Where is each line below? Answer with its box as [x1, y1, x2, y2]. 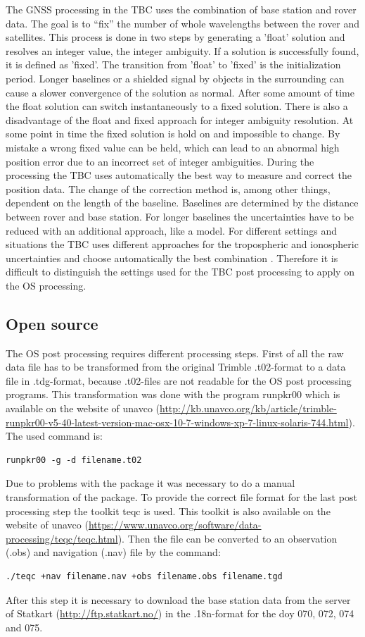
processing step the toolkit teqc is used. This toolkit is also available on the [6, 503, 331, 518]
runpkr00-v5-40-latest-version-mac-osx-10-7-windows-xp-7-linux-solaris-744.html [6, 414, 349, 429]
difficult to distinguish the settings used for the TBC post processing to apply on [6, 264, 354, 279]
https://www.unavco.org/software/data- [88, 517, 262, 532]
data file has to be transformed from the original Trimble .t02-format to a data [6, 359, 346, 374]
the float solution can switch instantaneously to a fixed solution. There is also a [6, 99, 348, 113]
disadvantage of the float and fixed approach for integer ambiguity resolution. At [6, 112, 354, 127]
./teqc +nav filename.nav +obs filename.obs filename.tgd [6, 571, 283, 581]
